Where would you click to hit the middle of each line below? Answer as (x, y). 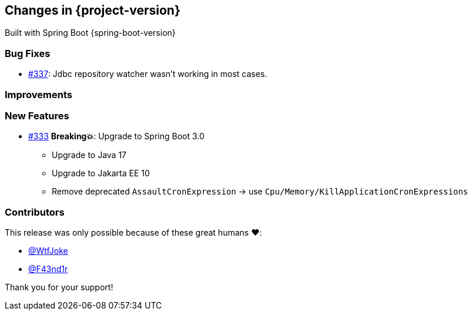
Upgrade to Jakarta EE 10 (101, 173)
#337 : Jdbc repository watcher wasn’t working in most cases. (148, 74)
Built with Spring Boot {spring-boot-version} (90, 33)
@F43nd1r (48, 269)
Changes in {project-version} (93, 10)
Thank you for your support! (59, 287)
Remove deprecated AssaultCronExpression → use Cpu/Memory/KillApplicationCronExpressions (260, 192)
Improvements (39, 94)
